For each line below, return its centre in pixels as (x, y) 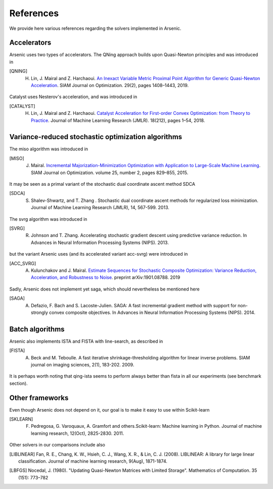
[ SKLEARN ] (21, 419)
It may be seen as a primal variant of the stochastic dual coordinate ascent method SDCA (102, 184)
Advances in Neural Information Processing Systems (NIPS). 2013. (100, 242)
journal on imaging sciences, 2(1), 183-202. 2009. (83, 364)
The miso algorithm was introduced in (49, 149)
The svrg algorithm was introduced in (48, 219)
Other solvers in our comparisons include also (57, 445)
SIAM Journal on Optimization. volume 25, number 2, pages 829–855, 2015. (110, 173)
